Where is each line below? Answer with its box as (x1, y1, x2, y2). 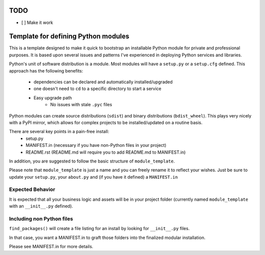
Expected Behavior (9, 186, 55, 193)
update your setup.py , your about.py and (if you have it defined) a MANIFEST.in (9, 174, 178, 180)
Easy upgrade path (33, 94, 72, 100)
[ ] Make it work (21, 20, 53, 25)
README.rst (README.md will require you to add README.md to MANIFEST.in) (26, 149, 186, 155)
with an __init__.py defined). (9, 203, 73, 209)
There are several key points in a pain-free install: (9, 129, 109, 135)
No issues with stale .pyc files (50, 102, 112, 108)
